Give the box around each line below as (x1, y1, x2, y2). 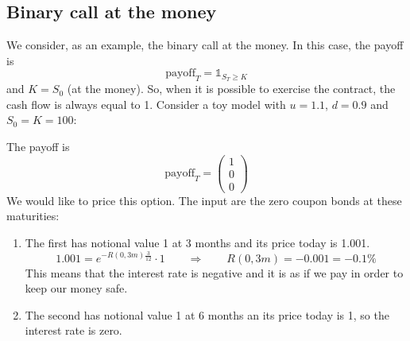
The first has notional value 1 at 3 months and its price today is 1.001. (25, 234, 370, 250)
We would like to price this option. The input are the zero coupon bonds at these (6, 192, 402, 208)
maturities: (6, 207, 60, 224)
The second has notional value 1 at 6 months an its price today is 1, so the (25, 306, 389, 323)
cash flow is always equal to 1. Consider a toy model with (6, 95, 286, 112)
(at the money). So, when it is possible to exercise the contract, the (67, 80, 396, 97)
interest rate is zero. (25, 322, 122, 339)
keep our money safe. (25, 280, 128, 296)
